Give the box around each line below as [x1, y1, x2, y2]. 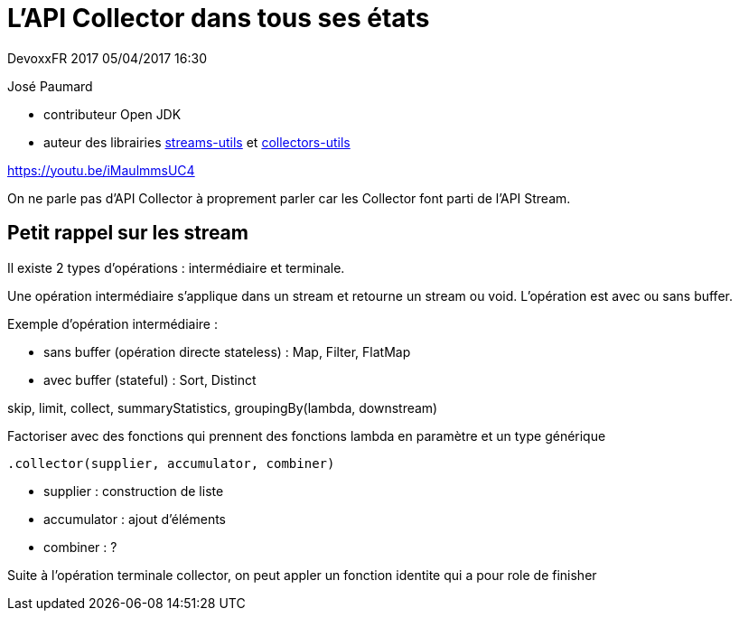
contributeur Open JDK [43, 106, 182, 122]
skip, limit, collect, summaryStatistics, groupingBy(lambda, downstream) [7, 399, 438, 416]
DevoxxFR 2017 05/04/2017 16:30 [7, 50, 208, 66]
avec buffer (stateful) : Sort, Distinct [43, 371, 257, 388]
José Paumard [7, 78, 93, 94]
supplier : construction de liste [43, 482, 224, 499]
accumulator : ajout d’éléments [43, 510, 226, 527]
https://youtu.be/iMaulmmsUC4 [7, 162, 195, 178]
